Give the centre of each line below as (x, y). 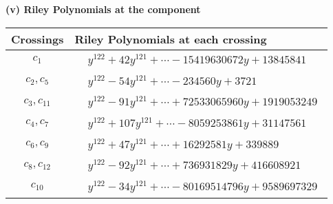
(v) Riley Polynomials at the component (103, 9)
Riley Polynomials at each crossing (171, 39)
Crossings (37, 39)
